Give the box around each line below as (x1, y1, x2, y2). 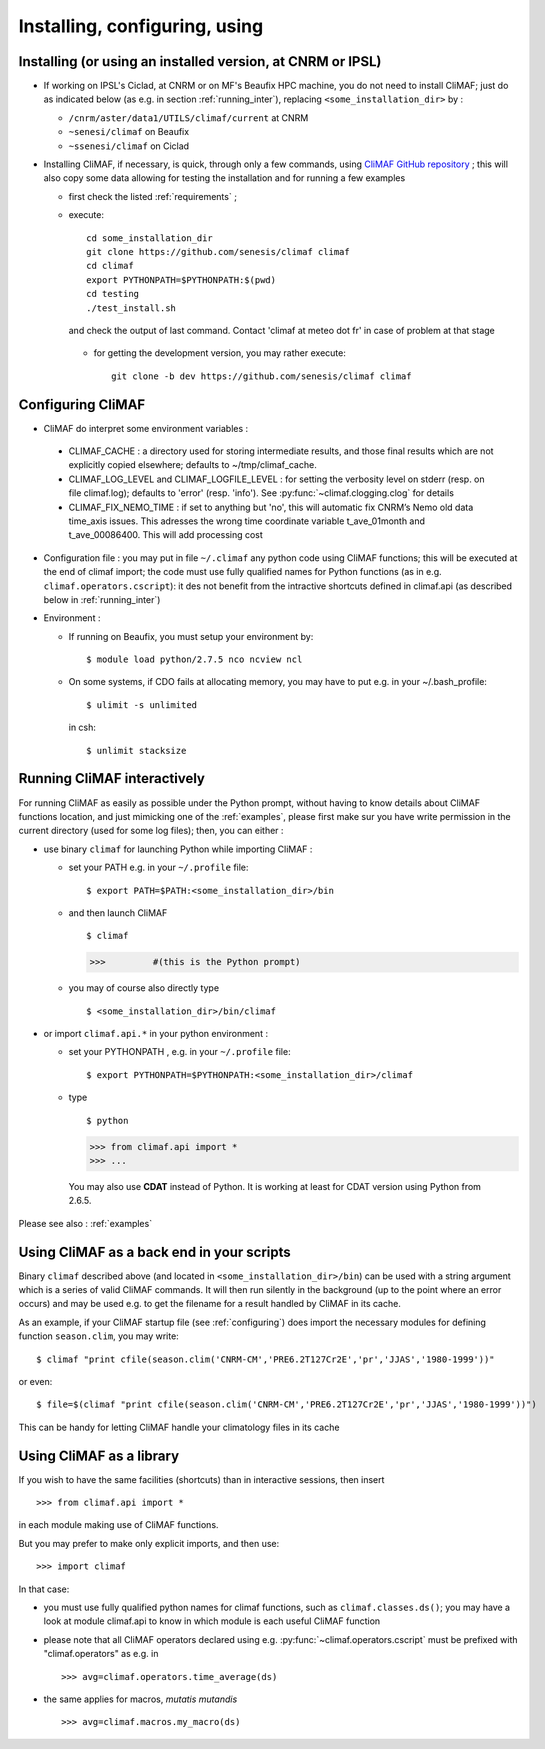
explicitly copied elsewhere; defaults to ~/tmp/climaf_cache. (68, 459, 317, 471)
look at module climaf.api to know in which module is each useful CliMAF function (43, 1615, 381, 1627)
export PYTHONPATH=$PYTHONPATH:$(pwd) (86, 274, 277, 285)
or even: (18, 1375, 53, 1387)
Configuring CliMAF (18, 396, 146, 413)
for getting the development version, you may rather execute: (93, 347, 347, 359)
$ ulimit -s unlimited (86, 699, 198, 710)
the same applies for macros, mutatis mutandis (43, 1693, 238, 1705)
